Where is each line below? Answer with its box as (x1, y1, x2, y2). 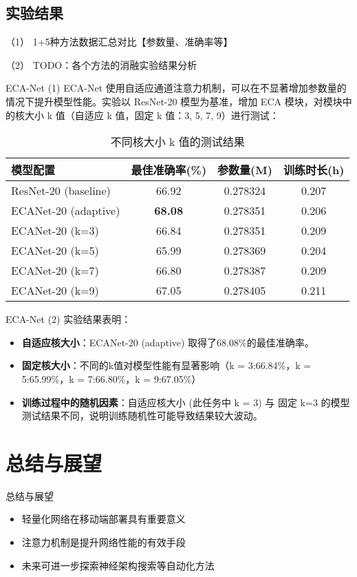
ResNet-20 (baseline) (11, 182, 111, 199)
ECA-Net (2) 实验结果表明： (6, 312, 131, 326)
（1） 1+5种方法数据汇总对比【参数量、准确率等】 (6, 34, 233, 49)
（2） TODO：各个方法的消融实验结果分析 (6, 57, 197, 72)
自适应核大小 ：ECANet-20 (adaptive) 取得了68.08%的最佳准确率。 (21, 335, 314, 349)
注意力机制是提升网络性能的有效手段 (21, 535, 186, 549)
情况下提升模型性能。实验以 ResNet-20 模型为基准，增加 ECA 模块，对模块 (6, 94, 343, 108)
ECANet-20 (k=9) (11, 282, 99, 299)
